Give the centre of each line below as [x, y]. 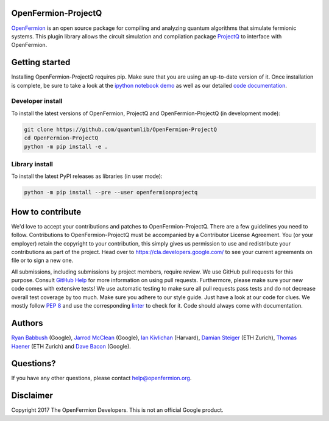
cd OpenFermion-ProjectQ [61, 138]
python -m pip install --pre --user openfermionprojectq [111, 193]
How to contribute [46, 212]
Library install [32, 164]
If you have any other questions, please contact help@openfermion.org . [101, 378]
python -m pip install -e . [66, 147]
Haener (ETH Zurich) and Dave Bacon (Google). [71, 346]
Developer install [37, 101]
